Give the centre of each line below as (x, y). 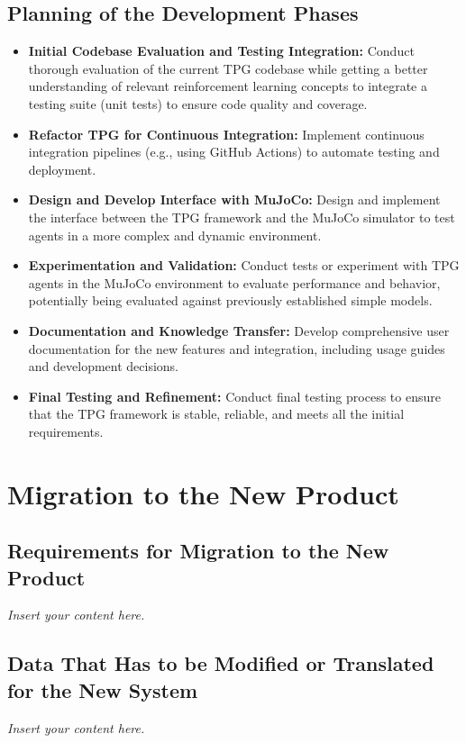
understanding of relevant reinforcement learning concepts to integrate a (228, 86)
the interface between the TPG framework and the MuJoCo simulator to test (242, 217)
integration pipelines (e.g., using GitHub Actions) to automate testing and (234, 152)
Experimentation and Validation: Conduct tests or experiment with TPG (244, 265)
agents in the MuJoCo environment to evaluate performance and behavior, (234, 282)
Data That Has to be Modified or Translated (221, 663)
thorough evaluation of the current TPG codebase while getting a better (228, 68)
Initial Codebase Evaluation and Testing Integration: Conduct (221, 51)
